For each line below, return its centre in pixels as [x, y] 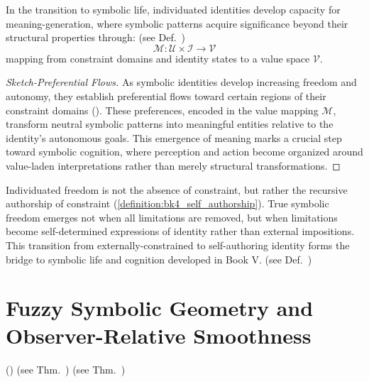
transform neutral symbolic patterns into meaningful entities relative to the [170, 124]
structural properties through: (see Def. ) [96, 37]
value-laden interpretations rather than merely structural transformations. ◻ [173, 165]
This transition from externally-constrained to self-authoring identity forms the [178, 245]
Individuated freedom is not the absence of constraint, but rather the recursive [177, 189]
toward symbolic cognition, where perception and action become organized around [184, 152]
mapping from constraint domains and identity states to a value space [158, 58]
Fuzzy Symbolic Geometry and [160, 308]
